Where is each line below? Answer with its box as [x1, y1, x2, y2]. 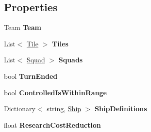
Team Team [4, 22, 41, 32]
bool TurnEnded [4, 71, 58, 81]
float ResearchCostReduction [4, 119, 101, 130]
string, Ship [47, 103, 82, 114]
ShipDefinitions [95, 103, 147, 114]
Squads [58, 55, 83, 65]
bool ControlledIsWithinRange [4, 87, 107, 97]
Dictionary [4, 103, 35, 114]
